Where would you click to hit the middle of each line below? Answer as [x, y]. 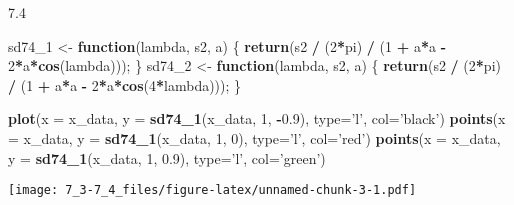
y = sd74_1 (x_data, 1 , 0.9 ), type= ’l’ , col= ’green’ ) [167, 157]
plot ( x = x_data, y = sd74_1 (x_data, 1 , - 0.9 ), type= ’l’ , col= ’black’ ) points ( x [257, 118]
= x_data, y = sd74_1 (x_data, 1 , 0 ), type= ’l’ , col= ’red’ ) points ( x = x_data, [254, 137]
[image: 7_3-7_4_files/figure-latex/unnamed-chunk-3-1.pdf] [212, 190]
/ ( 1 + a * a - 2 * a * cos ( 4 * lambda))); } [125, 84]
